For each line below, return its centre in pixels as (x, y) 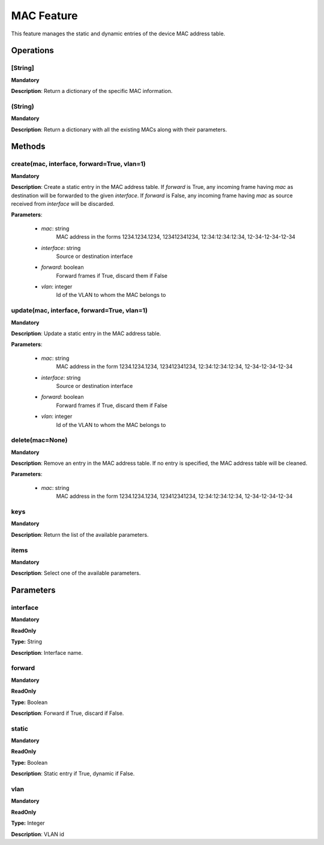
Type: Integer (28, 823)
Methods (28, 147)
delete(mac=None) (39, 440)
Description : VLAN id (37, 834)
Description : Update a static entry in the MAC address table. (86, 333)
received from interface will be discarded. (63, 203)
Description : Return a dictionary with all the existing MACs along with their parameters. (119, 130)
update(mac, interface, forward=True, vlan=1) (79, 311)
